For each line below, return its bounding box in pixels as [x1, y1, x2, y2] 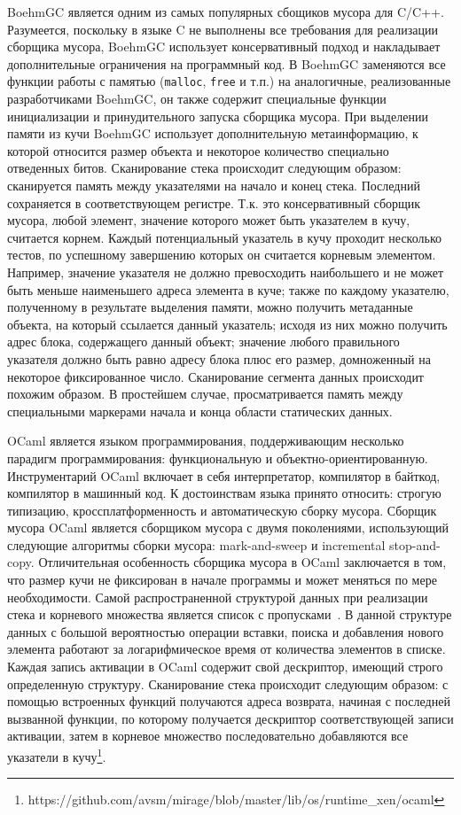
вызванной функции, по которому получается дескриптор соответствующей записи [7, 709, 454, 727]
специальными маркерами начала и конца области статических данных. [7, 401, 393, 420]
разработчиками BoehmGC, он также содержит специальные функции [7, 89, 387, 108]
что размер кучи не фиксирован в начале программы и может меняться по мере [7, 570, 437, 589]
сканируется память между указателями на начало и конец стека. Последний [7, 176, 420, 194]
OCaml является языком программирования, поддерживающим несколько [7, 431, 404, 450]
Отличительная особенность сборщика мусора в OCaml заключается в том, [38, 553, 447, 571]
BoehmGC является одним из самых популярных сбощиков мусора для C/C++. [7, 3, 444, 20]
